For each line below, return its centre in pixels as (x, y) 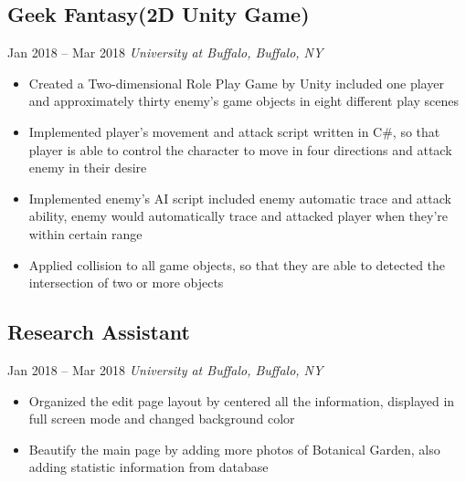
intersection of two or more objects (126, 283)
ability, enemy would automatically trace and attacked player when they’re (238, 216)
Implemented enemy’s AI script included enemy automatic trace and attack (240, 198)
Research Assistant (99, 332)
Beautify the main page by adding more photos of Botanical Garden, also (234, 449)
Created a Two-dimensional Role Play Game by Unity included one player (236, 83)
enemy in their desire (88, 168)
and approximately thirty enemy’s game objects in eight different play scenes (244, 101)
